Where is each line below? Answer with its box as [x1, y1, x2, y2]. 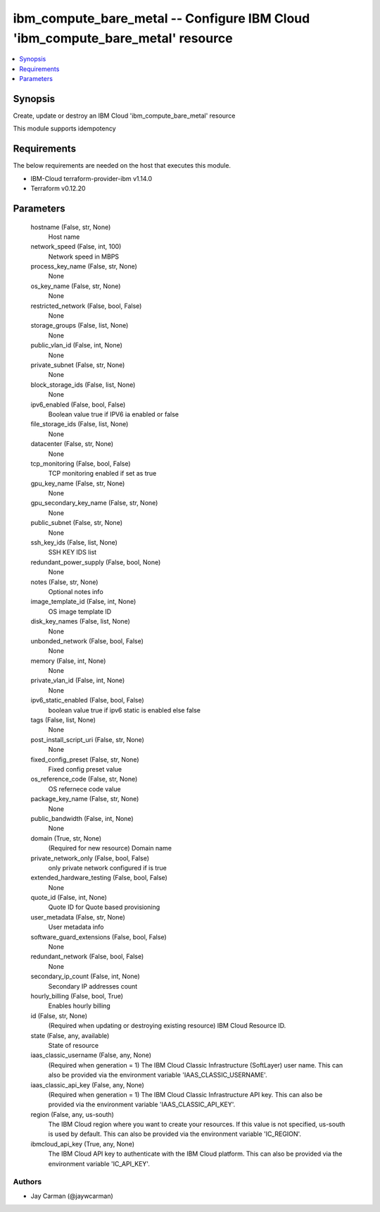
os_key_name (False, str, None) [30, 282, 121, 290]
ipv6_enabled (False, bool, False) [30, 400, 126, 409]
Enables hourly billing [48, 1001, 110, 1010]
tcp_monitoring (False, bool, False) [30, 459, 131, 468]
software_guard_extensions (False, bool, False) [30, 932, 167, 941]
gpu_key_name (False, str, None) [30, 479, 125, 488]
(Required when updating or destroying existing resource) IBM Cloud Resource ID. [48, 1022, 286, 1030]
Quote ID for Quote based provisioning [48, 903, 160, 912]
